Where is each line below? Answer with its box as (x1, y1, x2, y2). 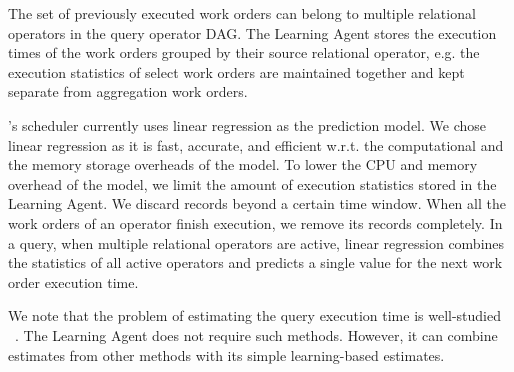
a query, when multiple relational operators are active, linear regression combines (8, 232, 505, 253)
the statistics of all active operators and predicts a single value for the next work (8, 252, 503, 273)
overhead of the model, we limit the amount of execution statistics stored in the (8, 173, 497, 194)
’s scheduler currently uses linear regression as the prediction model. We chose (8, 114, 487, 135)
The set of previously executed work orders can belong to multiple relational (8, 3, 476, 23)
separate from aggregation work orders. (8, 81, 248, 102)
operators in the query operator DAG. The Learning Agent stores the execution (8, 22, 497, 43)
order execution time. (8, 271, 139, 292)
